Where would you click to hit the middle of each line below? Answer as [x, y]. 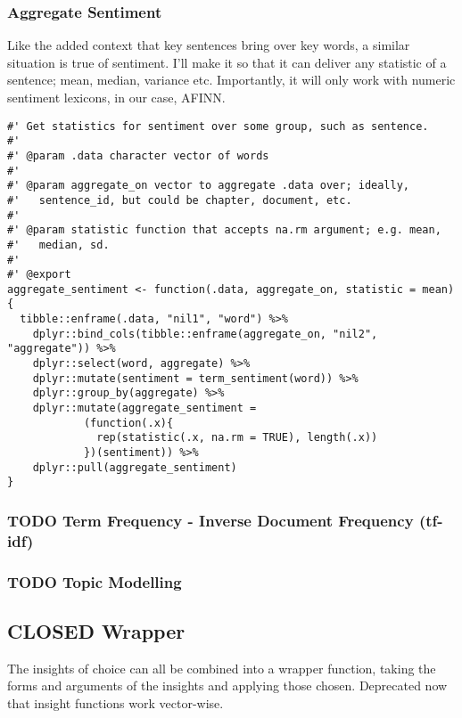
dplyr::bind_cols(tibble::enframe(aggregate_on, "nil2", [205, 334]
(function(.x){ [128, 423]
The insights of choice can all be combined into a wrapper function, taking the [222, 668]
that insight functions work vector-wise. [115, 703]
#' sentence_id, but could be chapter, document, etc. [180, 200]
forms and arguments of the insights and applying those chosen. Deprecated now [227, 685]
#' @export [39, 275]
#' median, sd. [58, 245]
